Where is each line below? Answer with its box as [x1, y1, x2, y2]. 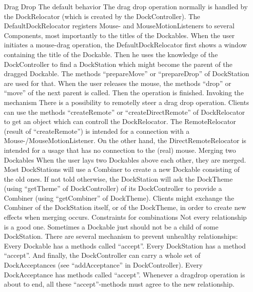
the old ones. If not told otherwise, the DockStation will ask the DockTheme [4, 173, 233, 184]
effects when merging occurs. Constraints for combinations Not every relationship [4, 212, 247, 222]
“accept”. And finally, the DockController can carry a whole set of [4, 250, 200, 260]
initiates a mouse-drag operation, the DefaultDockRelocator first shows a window [4, 40, 247, 50]
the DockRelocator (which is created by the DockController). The [4, 11, 200, 21]
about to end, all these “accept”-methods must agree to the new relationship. [4, 279, 234, 289]
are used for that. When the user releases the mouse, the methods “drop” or [4, 78, 232, 88]
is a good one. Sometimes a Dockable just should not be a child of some [4, 221, 218, 231]
